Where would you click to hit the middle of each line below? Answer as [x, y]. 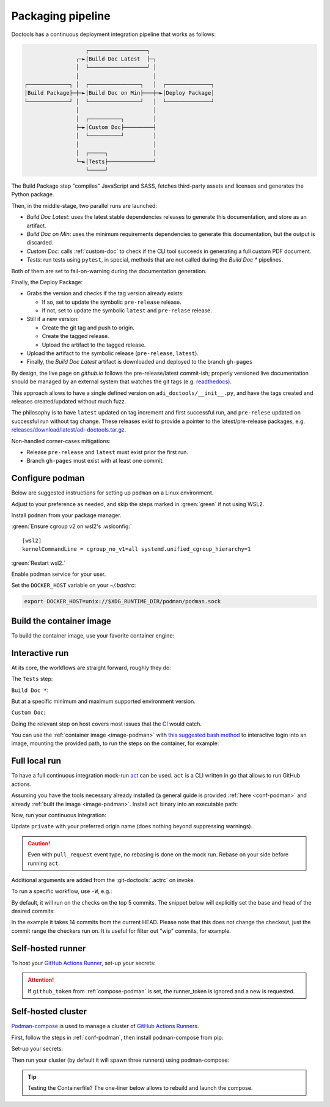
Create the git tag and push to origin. [88, 328]
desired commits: [33, 911]
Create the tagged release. [75, 336]
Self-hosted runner [49, 948]
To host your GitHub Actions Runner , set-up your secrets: [83, 963]
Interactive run [40, 653]
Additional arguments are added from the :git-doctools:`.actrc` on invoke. [103, 880]
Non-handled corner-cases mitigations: [61, 441]
